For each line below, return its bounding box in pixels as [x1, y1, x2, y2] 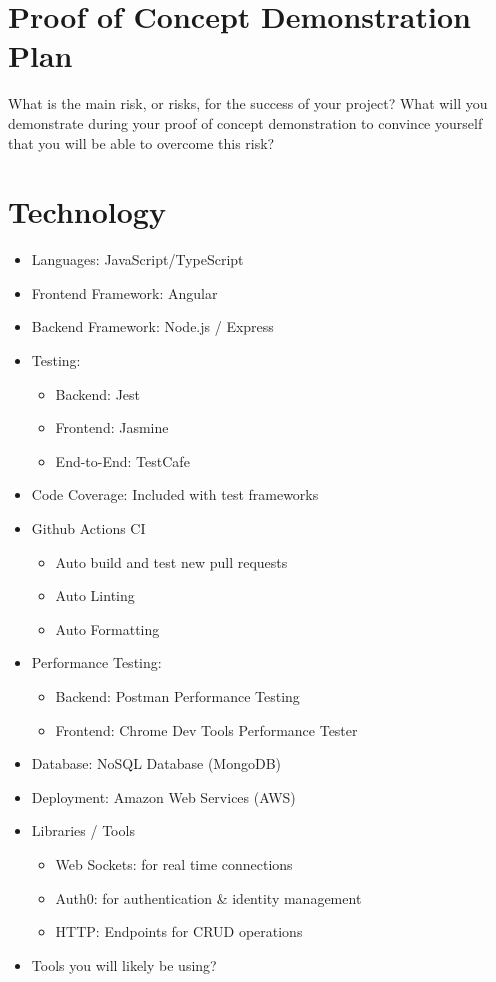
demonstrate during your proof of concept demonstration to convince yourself [8, 112, 483, 133]
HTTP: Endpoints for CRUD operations [55, 921, 303, 942]
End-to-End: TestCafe [55, 450, 190, 471]
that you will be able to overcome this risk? [8, 132, 275, 153]
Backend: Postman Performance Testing [55, 685, 300, 706]
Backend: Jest [55, 383, 141, 404]
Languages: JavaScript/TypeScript [31, 249, 244, 270]
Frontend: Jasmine [55, 417, 169, 438]
